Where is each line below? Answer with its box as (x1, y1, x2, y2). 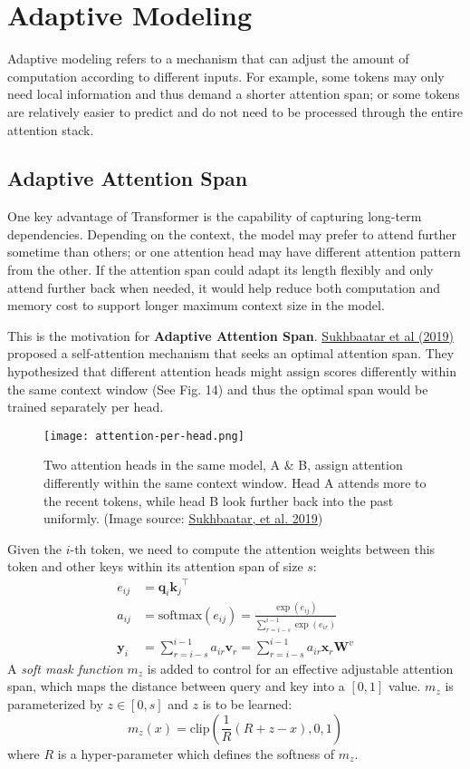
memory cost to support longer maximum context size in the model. (7, 296, 385, 315)
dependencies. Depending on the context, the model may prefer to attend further (7, 224, 456, 243)
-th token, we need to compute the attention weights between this (70, 539, 436, 558)
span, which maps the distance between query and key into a (7, 677, 345, 696)
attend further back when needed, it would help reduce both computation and (7, 277, 441, 297)
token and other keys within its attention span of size (7, 557, 303, 576)
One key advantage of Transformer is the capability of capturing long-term (7, 207, 422, 226)
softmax (158, 608, 203, 622)
